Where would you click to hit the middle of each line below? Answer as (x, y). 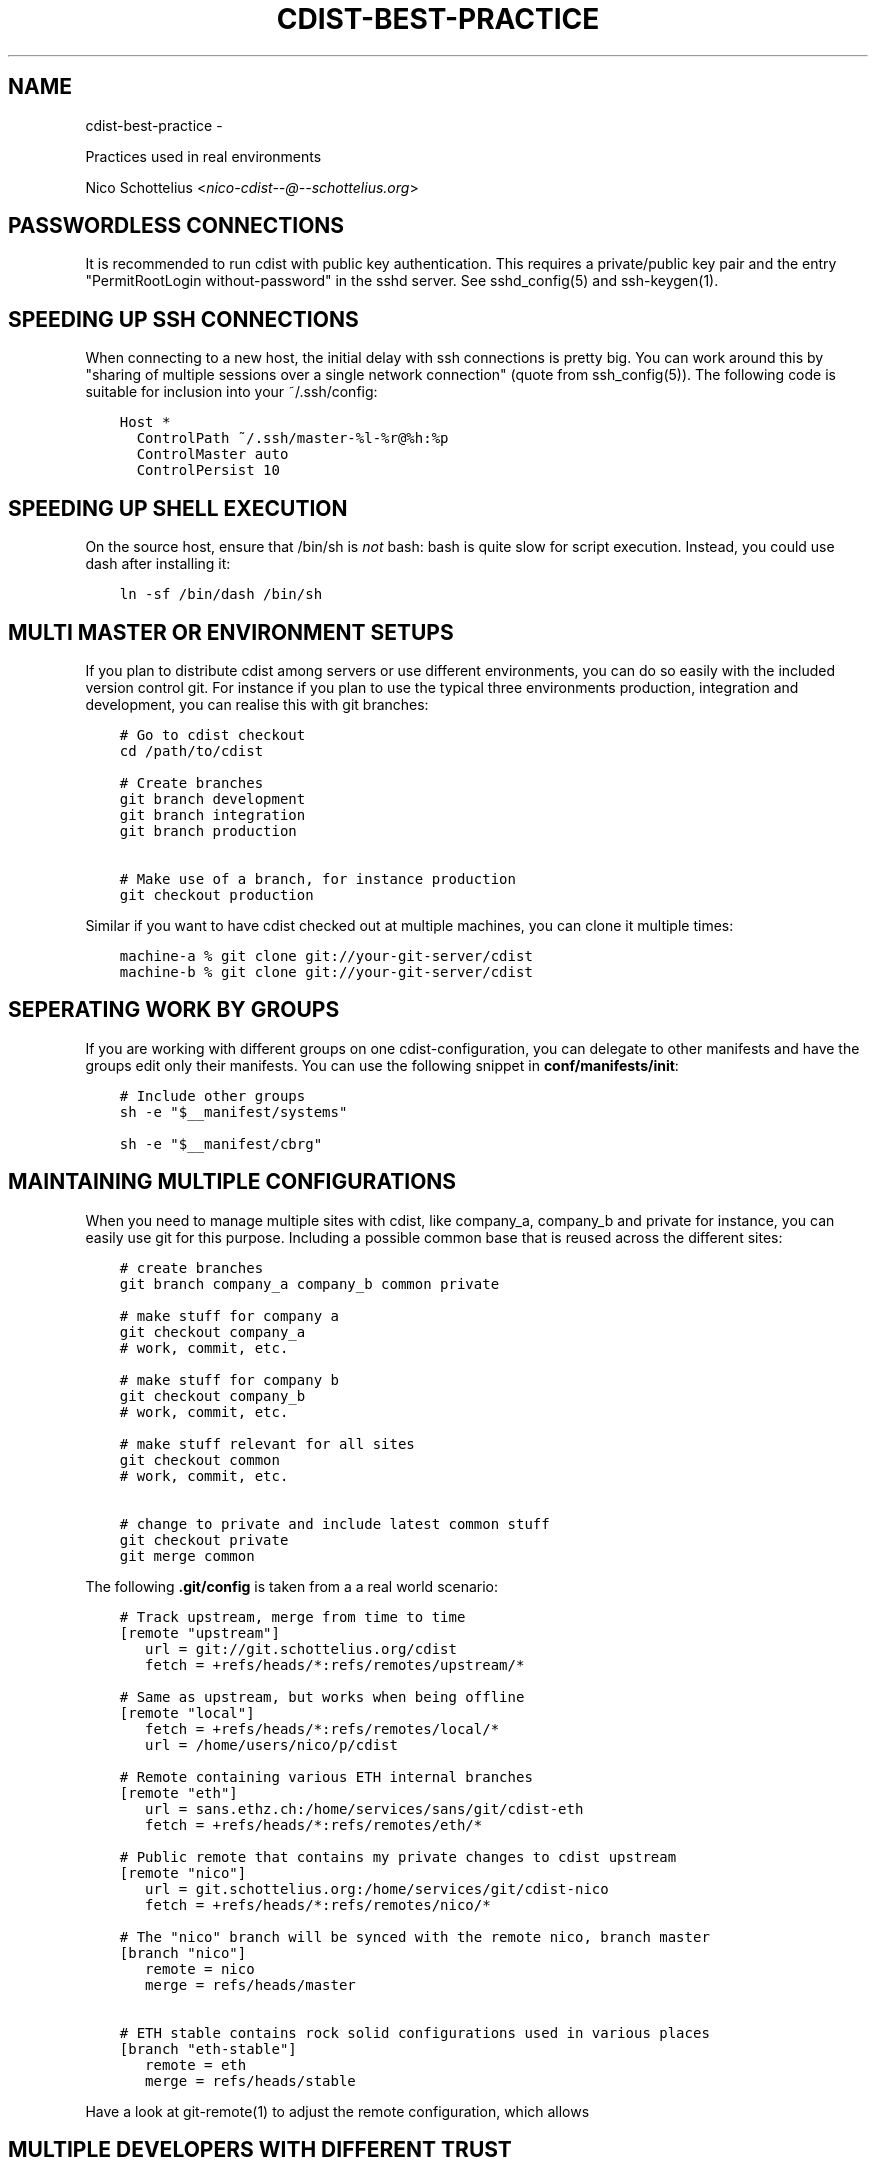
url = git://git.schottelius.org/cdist (301, 1648)
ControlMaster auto (212, 454)
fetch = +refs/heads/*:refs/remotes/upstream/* (335, 1664)
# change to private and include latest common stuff (334, 1523)
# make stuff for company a (229, 1315)
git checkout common (199, 1459)
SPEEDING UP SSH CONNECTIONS (183, 319)
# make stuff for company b (229, 1379)
